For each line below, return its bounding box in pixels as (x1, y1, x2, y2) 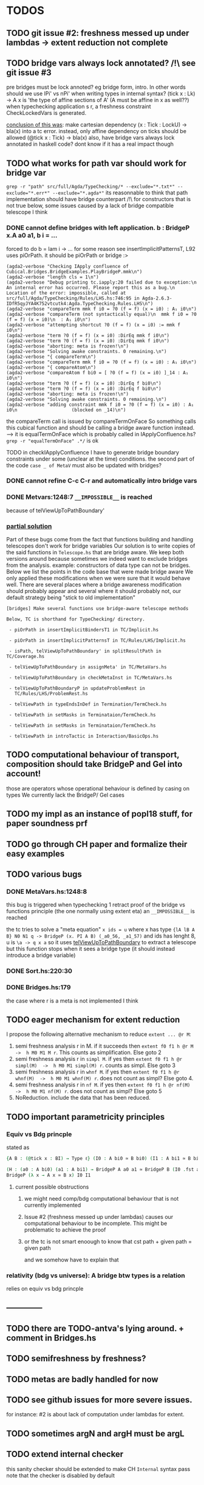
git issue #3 (6, 67, 52, 78)
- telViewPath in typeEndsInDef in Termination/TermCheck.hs (8, 701, 167, 708)
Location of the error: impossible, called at (6, 290, 126, 296)
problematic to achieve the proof (24, 1226, 106, 1233)
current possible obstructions (15, 1183, 89, 1190)
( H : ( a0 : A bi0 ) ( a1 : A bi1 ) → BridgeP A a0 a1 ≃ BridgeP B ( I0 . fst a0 (6, 1166, 202, 1173)
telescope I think (6, 208, 48, 216)
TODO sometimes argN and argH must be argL (6, 1428, 185, 1439)
